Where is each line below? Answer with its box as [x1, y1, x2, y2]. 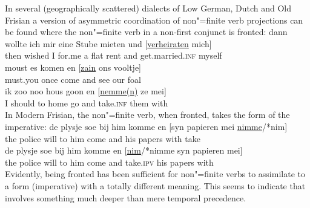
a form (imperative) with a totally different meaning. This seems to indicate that [5, 179, 306, 192]
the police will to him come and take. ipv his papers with [5, 155, 214, 168]
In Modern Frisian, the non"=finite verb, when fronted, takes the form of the [5, 108, 290, 121]
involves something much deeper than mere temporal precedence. [5, 191, 246, 204]
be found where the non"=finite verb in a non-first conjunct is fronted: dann [5, 25, 288, 38]
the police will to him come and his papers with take [5, 132, 200, 145]
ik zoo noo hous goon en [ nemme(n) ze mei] [5, 85, 167, 97]
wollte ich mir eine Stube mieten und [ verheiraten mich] [5, 37, 212, 50]
